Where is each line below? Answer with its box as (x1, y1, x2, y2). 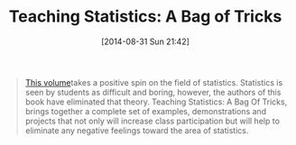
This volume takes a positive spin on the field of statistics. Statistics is (24, 77, 283, 87)
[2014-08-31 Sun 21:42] (100, 36, 190, 47)
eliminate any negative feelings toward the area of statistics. (24, 124, 249, 136)
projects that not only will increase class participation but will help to (24, 115, 281, 126)
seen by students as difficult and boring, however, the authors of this (24, 86, 282, 97)
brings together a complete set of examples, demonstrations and (24, 105, 267, 116)
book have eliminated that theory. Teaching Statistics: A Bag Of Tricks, (24, 96, 288, 107)
